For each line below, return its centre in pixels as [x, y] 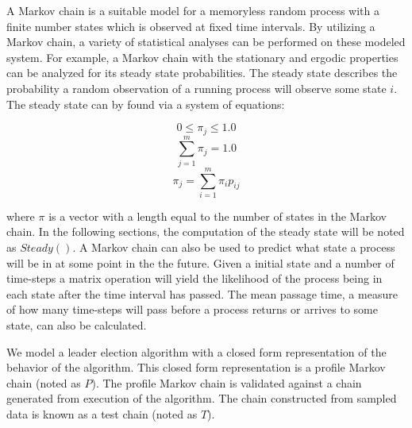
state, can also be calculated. [77, 325]
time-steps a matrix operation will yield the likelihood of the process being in [194, 278]
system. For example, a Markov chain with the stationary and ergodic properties [202, 57]
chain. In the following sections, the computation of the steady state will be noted [206, 231]
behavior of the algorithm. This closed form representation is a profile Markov [196, 367]
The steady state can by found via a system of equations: [146, 104]
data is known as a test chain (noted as [102, 413]
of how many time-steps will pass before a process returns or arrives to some [192, 309]
